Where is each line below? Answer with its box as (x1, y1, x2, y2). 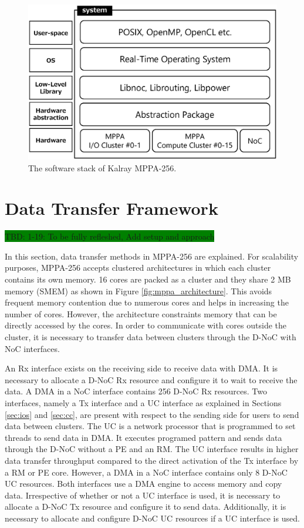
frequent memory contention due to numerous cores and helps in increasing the (5, 296, 289, 308)
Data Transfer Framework (5, 196, 218, 220)
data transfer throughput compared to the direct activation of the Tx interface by (5, 454, 299, 466)
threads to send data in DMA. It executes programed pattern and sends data (5, 431, 282, 443)
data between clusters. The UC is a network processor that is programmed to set (5, 420, 296, 432)
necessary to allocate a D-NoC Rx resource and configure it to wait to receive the (5, 373, 298, 386)
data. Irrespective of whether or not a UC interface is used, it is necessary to (5, 489, 281, 501)
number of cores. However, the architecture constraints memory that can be (5, 307, 277, 320)
